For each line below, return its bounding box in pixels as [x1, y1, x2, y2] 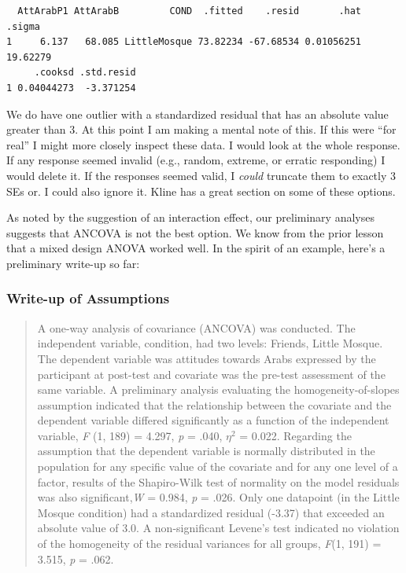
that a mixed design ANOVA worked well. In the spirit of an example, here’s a [6, 240, 386, 256]
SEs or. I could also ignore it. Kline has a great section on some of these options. [6, 182, 396, 199]
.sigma [6, 20, 40, 32]
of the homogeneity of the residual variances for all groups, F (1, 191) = [37, 535, 382, 552]
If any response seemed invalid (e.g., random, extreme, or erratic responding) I [6, 152, 386, 168]
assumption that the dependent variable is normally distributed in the [37, 443, 375, 459]
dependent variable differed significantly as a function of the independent [37, 412, 389, 428]
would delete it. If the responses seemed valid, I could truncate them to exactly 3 [6, 167, 397, 183]
